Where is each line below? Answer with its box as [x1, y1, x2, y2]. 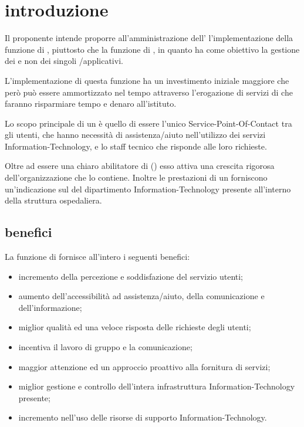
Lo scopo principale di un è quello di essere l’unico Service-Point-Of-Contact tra [5, 117, 292, 129]
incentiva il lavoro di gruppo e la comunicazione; [18, 341, 192, 353]
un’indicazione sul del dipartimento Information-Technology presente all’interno [5, 182, 291, 195]
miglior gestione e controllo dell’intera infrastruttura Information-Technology [18, 380, 295, 392]
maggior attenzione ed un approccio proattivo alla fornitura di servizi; [18, 360, 271, 372]
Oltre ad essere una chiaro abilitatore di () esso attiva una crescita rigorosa [5, 160, 275, 172]
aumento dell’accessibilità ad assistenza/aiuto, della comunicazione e [18, 290, 265, 302]
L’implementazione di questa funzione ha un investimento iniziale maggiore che [5, 74, 289, 86]
